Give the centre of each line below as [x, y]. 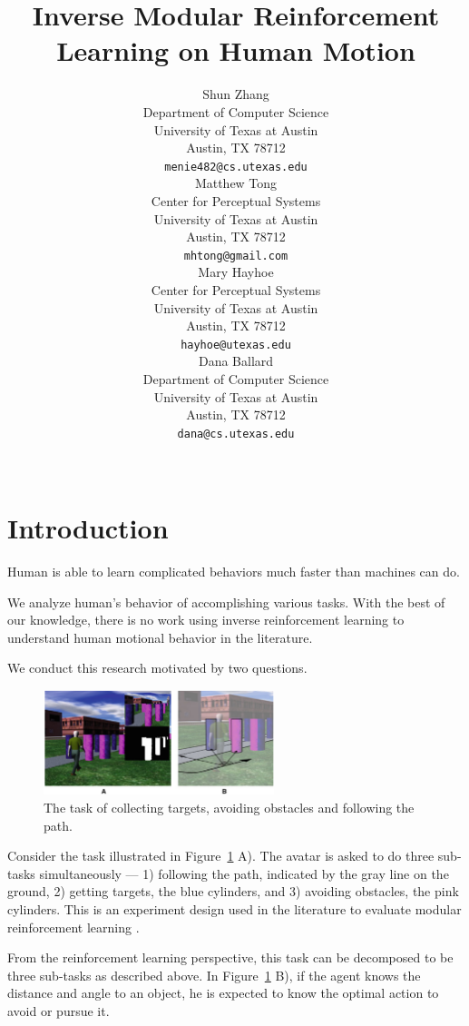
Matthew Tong [236, 183]
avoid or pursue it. [59, 1010]
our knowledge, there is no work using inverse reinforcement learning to [206, 620]
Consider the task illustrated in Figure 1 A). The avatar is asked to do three [221, 856]
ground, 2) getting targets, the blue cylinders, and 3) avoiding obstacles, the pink [233, 891]
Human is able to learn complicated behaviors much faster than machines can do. [234, 571]
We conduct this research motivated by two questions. [157, 668]
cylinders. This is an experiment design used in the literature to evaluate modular [234, 909]
